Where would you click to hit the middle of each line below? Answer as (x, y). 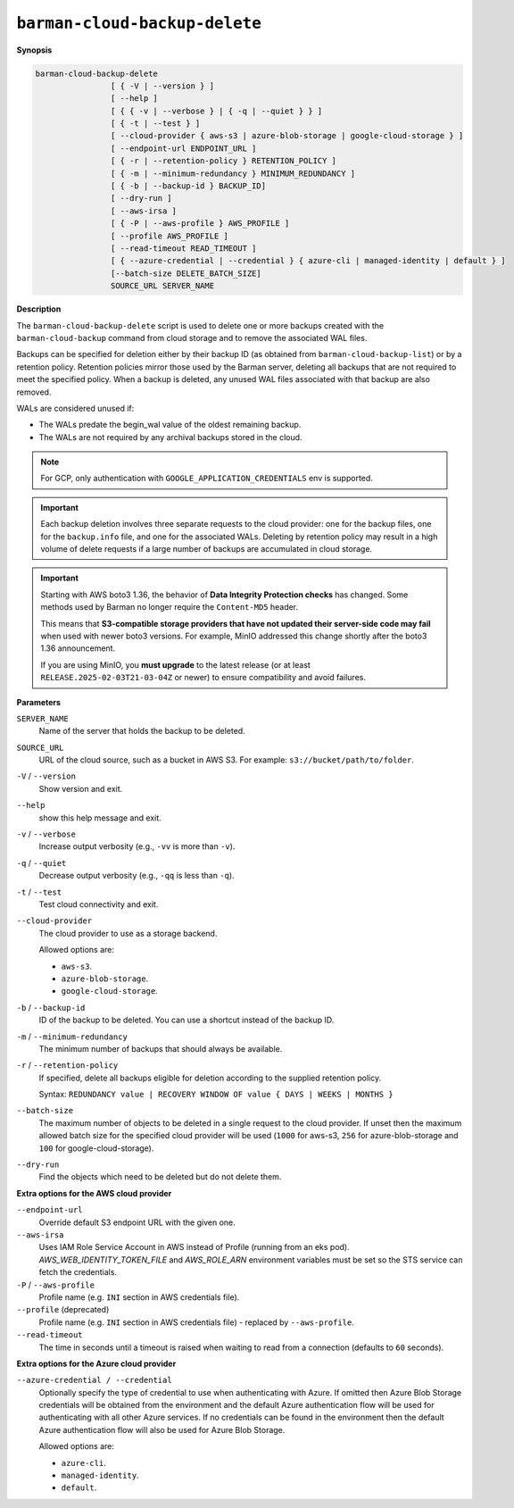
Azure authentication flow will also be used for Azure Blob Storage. (162, 1429)
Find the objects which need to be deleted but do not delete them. (160, 1177)
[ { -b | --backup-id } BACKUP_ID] (188, 186)
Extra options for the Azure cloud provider (96, 1363)
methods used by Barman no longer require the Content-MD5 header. (170, 607)
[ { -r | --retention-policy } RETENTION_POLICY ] (224, 161)
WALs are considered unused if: (75, 408)
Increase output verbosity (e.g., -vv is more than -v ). (137, 846)
